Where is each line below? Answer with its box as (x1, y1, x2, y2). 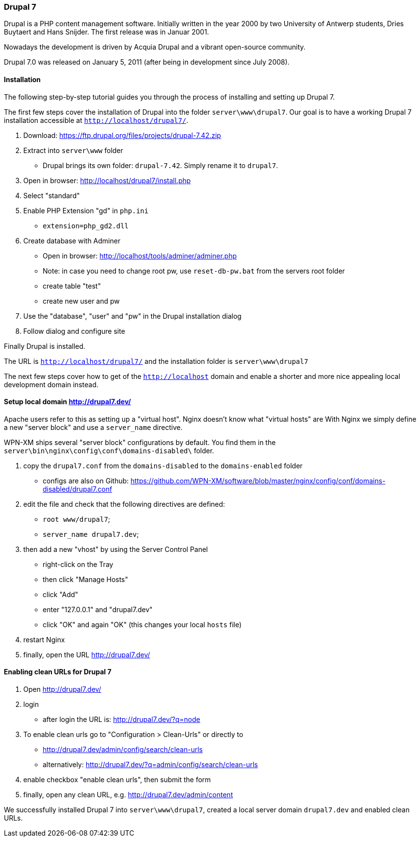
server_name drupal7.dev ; (43, 530, 139, 538)
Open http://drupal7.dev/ (23, 685, 101, 694)
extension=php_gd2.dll (43, 222, 129, 230)
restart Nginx (23, 635, 65, 644)
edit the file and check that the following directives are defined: (23, 499, 225, 508)
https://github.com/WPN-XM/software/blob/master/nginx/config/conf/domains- (130, 476, 386, 485)
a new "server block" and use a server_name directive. (4, 423, 183, 431)
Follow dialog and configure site (23, 326, 125, 335)
